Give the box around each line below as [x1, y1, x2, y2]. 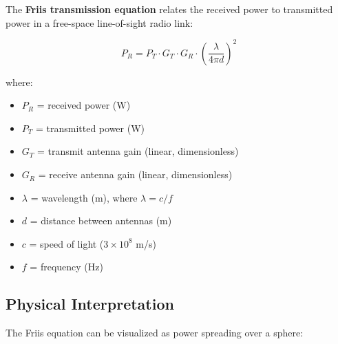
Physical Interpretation [6, 293, 174, 314]
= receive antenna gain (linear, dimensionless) [38, 167, 233, 182]
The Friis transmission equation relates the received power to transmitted [6, 2, 333, 16]
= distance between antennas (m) [30, 213, 172, 228]
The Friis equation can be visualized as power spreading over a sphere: [6, 325, 304, 340]
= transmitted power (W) [35, 120, 145, 135]
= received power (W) [36, 98, 131, 112]
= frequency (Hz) [30, 259, 103, 274]
